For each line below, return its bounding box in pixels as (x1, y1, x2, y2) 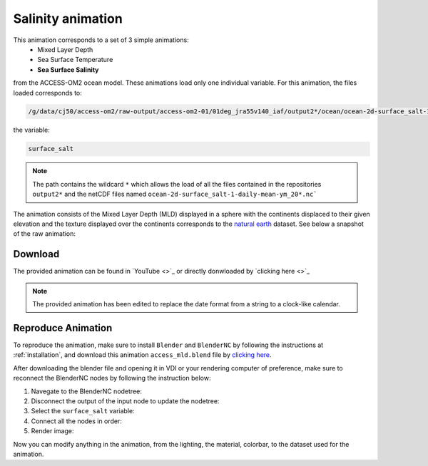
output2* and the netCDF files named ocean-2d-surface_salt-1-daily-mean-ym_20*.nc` (32, 190, 317, 199)
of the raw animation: (13, 229, 76, 238)
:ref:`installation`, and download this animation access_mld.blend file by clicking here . (13, 351, 272, 359)
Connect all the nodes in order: (31, 417, 123, 425)
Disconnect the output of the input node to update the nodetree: (31, 396, 220, 405)
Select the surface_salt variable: (31, 407, 135, 415)
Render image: (31, 427, 74, 435)
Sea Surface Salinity (37, 65, 99, 74)
